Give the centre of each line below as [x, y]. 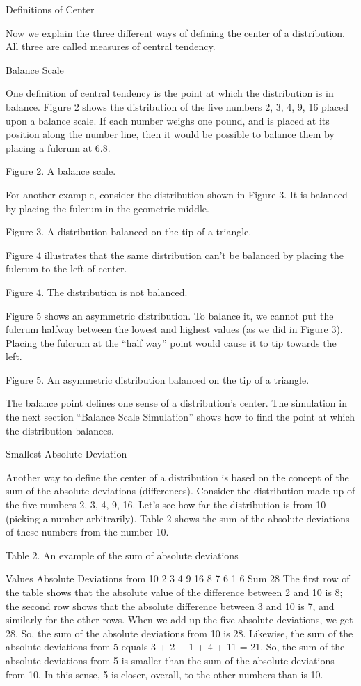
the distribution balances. [60, 430]
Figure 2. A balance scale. [61, 171]
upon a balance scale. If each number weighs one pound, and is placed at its [168, 120]
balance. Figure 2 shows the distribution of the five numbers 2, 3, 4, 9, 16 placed [177, 106]
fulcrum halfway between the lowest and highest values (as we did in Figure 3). [174, 329]
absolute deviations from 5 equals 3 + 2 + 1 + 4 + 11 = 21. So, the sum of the [175, 647]
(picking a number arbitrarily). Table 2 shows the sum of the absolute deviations [178, 518]
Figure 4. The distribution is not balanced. [97, 291]
